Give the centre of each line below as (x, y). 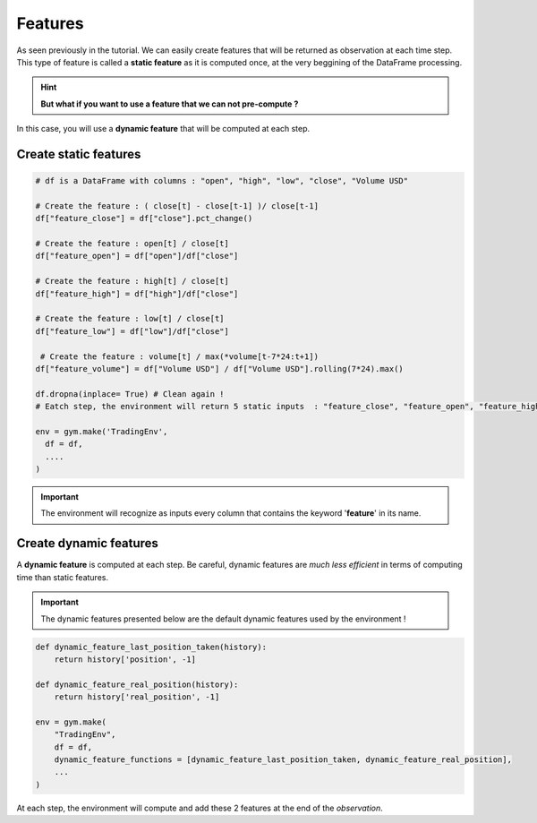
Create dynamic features (87, 543)
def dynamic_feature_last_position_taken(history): (151, 647)
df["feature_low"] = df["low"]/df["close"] (132, 331)
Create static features (79, 154)
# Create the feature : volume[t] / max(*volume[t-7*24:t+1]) (180, 356)
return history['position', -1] (125, 659)
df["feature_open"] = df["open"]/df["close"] (137, 256)
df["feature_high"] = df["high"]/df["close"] (137, 294)
